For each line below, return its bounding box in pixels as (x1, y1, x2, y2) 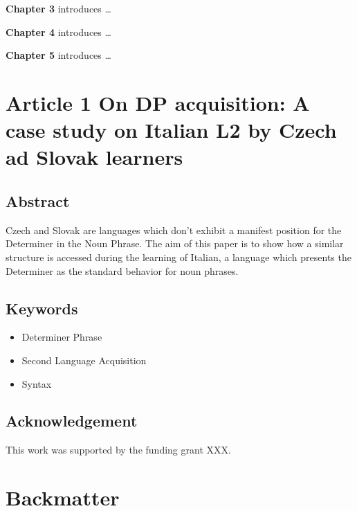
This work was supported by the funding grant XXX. (6, 442, 231, 457)
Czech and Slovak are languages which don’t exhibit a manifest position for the (6, 222, 342, 237)
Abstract (6, 190, 70, 211)
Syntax (21, 376, 52, 391)
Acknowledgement (6, 410, 138, 431)
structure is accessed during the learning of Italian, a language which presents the (6, 249, 351, 264)
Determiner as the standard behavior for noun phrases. (6, 263, 239, 278)
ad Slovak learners (6, 143, 183, 171)
